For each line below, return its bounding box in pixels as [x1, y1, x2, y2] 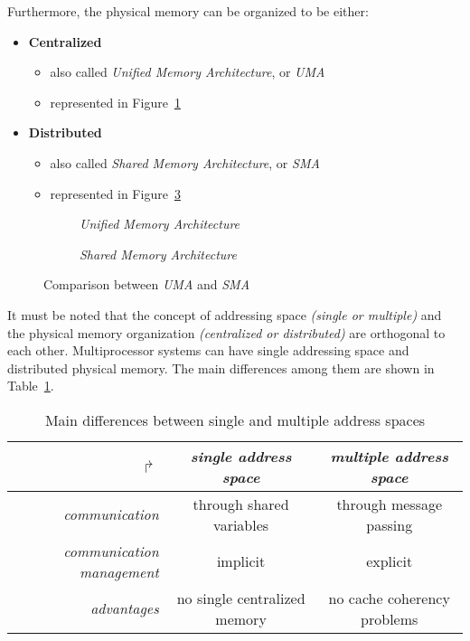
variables [213, 514, 269, 535]
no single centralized [176, 587, 305, 608]
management [79, 561, 159, 582]
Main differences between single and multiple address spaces [44, 409, 426, 430]
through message [336, 493, 443, 514]
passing [366, 514, 413, 535]
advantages [90, 598, 159, 619]
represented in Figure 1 [50, 92, 181, 111]
